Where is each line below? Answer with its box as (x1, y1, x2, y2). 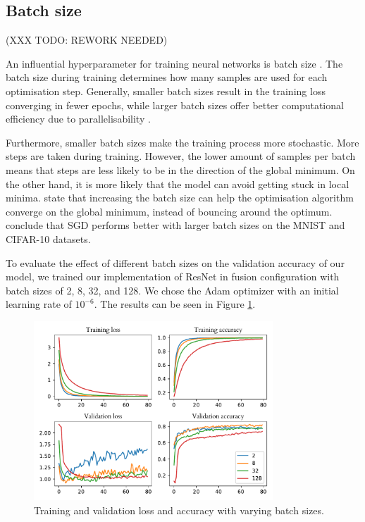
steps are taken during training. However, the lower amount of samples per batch (6, 149, 356, 163)
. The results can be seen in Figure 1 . (94, 297, 256, 311)
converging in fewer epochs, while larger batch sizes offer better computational (6, 97, 344, 112)
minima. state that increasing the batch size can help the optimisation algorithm (6, 190, 354, 205)
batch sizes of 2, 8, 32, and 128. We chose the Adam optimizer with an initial (6, 282, 339, 297)
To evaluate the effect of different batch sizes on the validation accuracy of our (6, 255, 345, 270)
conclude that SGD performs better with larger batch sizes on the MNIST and (6, 218, 345, 232)
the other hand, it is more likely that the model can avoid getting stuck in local (6, 176, 349, 191)
